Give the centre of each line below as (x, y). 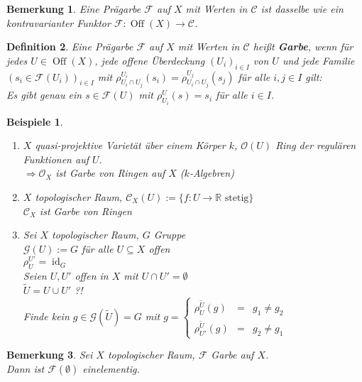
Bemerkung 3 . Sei (50, 354)
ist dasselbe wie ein (302, 9)
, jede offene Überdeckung (150, 60)
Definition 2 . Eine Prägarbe (70, 47)
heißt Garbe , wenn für (303, 47)
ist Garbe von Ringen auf (110, 173)
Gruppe (170, 235)
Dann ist (26, 368)
